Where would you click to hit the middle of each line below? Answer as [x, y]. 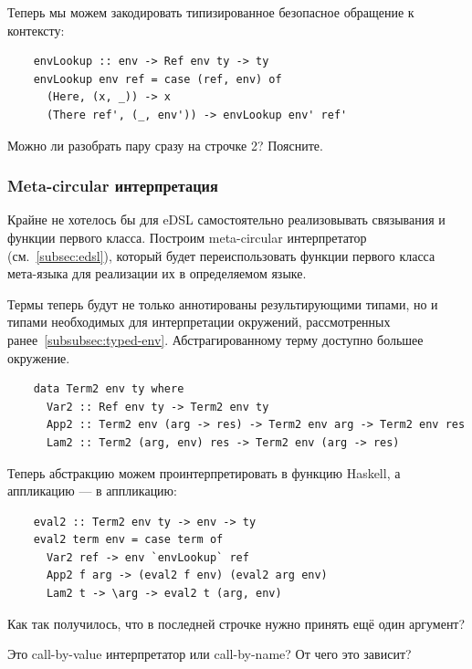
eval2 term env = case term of [128, 540]
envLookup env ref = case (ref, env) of [157, 79]
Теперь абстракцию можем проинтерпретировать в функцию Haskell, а [204, 472]
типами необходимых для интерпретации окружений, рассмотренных [199, 322]
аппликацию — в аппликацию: [92, 491]
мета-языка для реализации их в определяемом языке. [157, 273]
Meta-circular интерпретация [113, 186]
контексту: [36, 30]
